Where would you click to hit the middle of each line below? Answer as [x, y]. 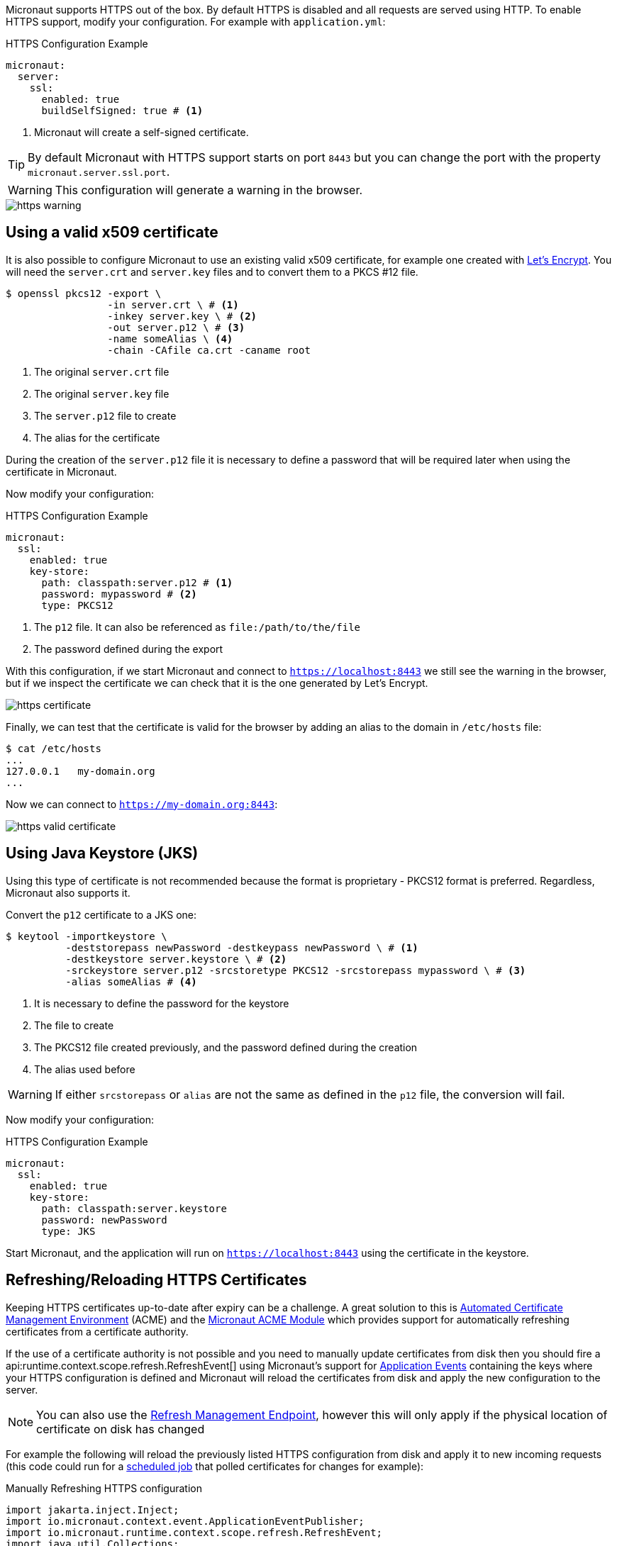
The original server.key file [102, 393]
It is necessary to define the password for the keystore [162, 1003]
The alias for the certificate [97, 437]
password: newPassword [104, 1220]
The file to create [74, 1025]
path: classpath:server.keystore [134, 1208]
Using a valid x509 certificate [112, 233]
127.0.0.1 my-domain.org [80, 771]
